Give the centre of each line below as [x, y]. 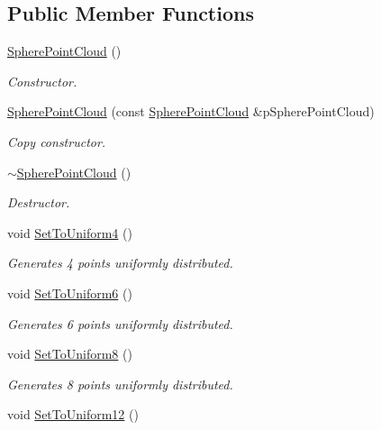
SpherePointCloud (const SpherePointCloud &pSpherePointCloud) [191, 111]
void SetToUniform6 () [70, 293]
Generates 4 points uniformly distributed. [120, 263]
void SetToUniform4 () [70, 232]
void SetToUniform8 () [70, 354]
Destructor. [39, 202]
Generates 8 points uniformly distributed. [120, 384]
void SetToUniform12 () [73, 414]
